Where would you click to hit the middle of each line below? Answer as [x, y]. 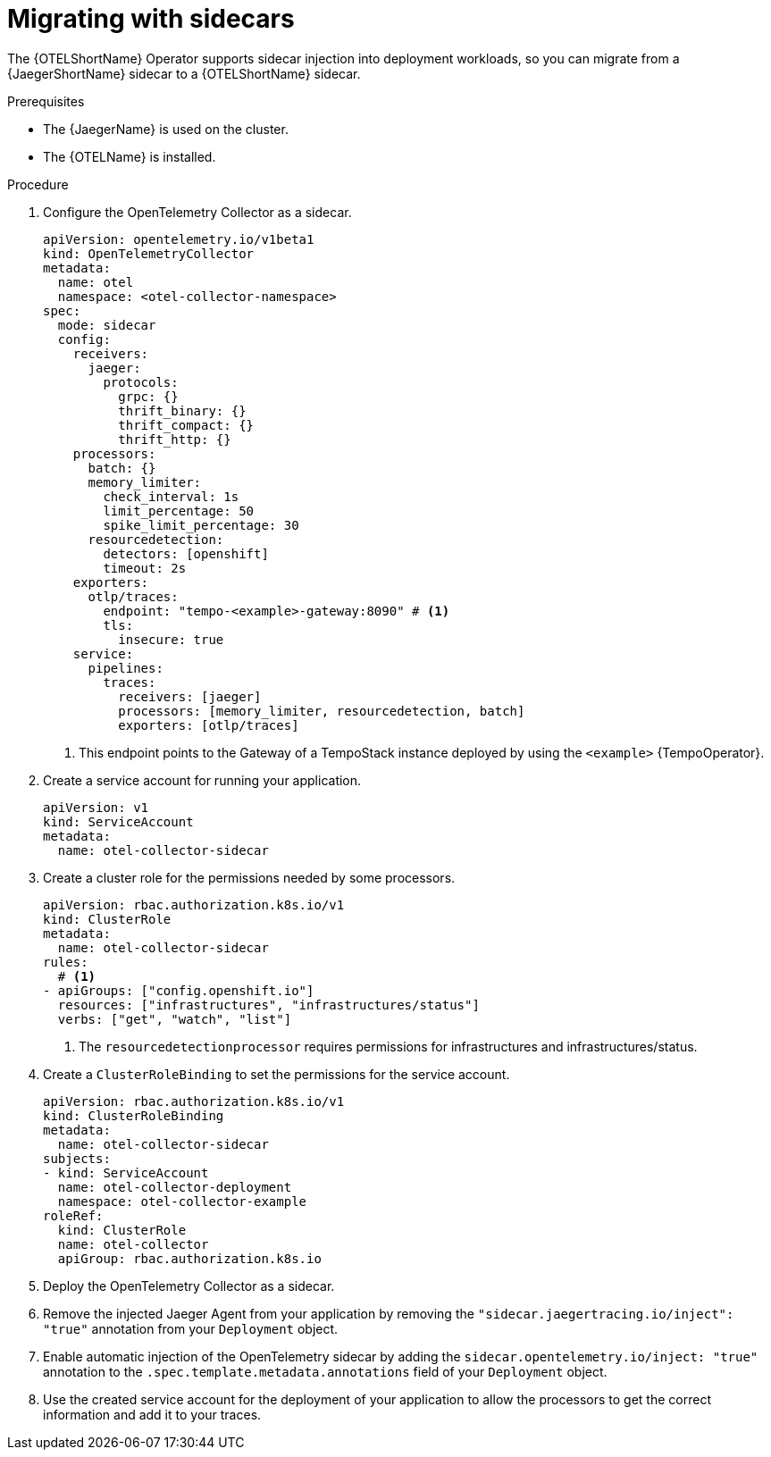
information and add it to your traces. [152, 1414]
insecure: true [171, 639]
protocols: [141, 382]
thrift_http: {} [175, 439]
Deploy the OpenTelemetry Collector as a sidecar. [189, 1285]
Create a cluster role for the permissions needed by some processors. [249, 877]
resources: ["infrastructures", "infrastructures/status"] [268, 1005]
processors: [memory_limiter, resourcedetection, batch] [322, 711]
